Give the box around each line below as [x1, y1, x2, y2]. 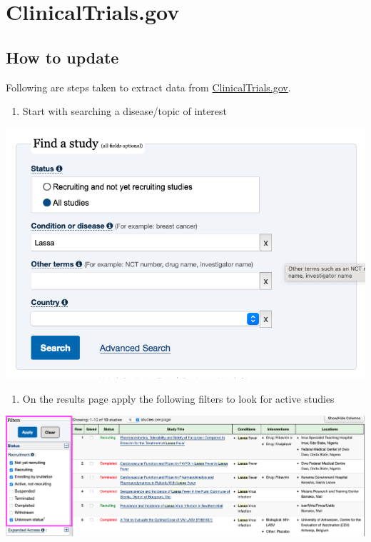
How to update [6, 46, 119, 68]
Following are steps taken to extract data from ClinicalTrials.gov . [6, 79, 291, 94]
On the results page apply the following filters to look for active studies [22, 391, 335, 406]
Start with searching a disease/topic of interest [22, 104, 228, 119]
